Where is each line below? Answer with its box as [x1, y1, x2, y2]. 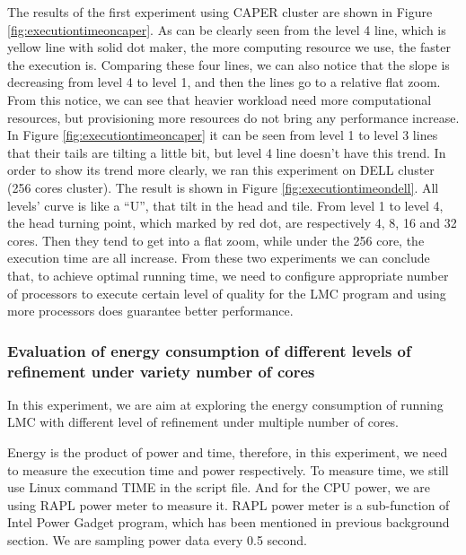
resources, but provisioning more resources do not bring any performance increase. [7, 108, 460, 126]
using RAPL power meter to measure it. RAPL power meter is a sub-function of [7, 495, 450, 514]
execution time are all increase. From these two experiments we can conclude [7, 248, 430, 267]
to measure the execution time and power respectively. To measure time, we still [7, 460, 449, 479]
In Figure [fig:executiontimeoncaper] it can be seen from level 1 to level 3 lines [7, 126, 438, 144]
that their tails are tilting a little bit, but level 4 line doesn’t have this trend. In [7, 143, 446, 161]
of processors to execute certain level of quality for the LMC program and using [7, 283, 446, 302]
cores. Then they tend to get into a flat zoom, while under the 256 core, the [7, 230, 425, 249]
